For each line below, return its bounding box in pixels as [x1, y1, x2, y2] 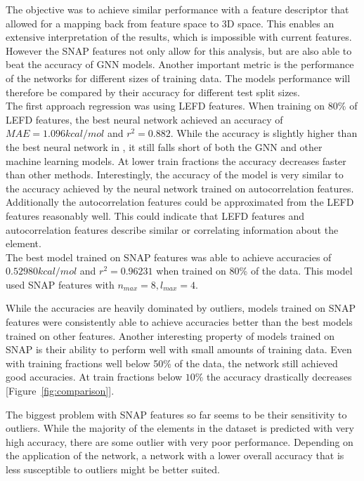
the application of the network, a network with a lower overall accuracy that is [6, 448, 344, 463]
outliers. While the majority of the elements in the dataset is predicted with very [6, 421, 354, 435]
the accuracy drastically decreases [207, 369, 352, 384]
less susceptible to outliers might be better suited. [6, 462, 221, 476]
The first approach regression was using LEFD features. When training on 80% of [6, 98, 358, 113]
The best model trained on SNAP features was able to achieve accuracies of [6, 249, 332, 264]
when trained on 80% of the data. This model [156, 263, 353, 278]
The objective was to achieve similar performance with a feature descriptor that [6, 2, 349, 16]
